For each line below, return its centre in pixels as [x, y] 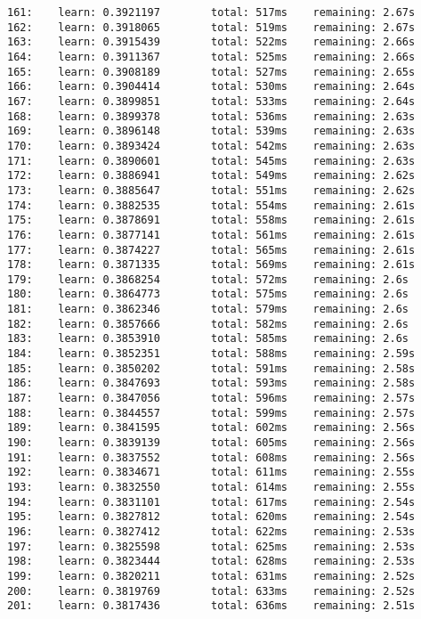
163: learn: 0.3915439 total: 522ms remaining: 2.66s [211, 42]
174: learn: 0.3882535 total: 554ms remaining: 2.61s [211, 205]
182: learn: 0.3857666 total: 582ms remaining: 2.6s [208, 324]
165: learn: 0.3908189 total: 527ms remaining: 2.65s [211, 72]
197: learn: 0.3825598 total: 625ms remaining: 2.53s [211, 546]
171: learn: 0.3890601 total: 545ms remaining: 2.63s [211, 161]
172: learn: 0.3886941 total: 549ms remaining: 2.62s [211, 176]
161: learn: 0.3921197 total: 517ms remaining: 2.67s [211, 12]
